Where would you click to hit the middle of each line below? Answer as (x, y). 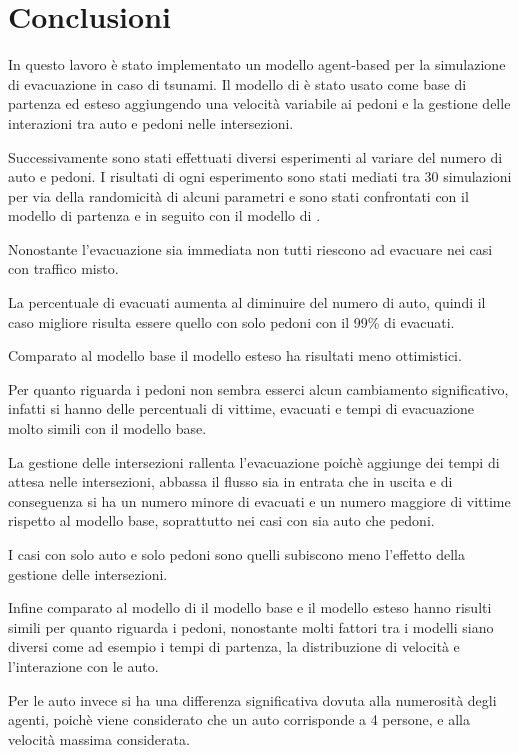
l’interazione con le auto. (83, 665)
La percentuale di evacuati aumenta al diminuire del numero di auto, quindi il (247, 302)
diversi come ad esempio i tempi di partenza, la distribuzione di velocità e (234, 646)
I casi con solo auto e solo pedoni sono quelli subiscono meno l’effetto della (236, 554)
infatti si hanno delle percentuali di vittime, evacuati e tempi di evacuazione (241, 408)
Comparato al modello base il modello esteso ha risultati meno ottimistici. (235, 355)
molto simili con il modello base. (107, 428)
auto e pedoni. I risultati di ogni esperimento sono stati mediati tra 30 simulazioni (260, 176)
